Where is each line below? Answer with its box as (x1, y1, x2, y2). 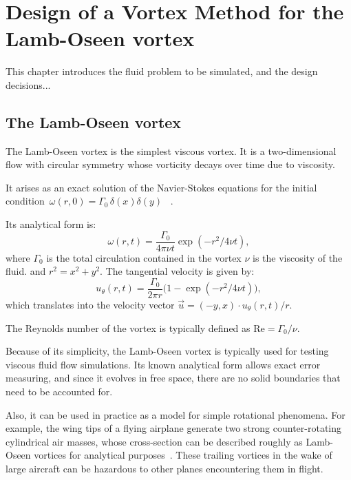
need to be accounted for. (6, 384, 113, 398)
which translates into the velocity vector (6, 297, 175, 311)
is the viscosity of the (252, 250, 343, 264)
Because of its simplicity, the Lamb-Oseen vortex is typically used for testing (6, 344, 329, 358)
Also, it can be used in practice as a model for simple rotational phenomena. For (6, 407, 345, 421)
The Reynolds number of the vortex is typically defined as (6, 320, 251, 335)
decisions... (6, 77, 51, 92)
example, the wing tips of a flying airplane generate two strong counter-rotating (6, 421, 342, 435)
